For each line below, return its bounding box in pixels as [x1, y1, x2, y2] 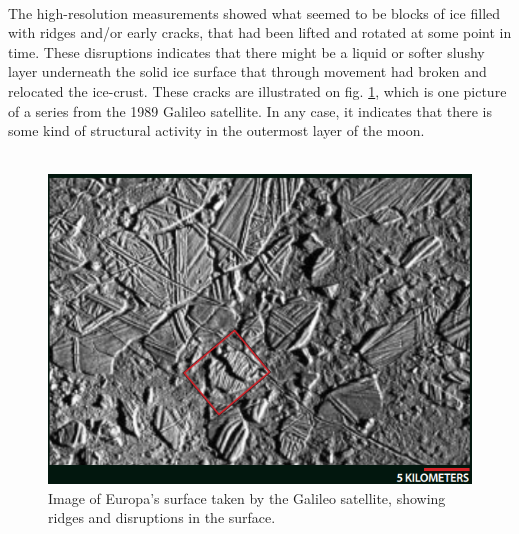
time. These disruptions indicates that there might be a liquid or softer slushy [8, 41, 485, 62]
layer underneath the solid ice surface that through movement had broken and [8, 61, 487, 82]
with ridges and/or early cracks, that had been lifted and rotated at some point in [8, 22, 512, 43]
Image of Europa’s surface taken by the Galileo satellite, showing [48, 487, 446, 508]
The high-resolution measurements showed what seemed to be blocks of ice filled [8, 2, 501, 23]
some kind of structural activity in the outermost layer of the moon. [8, 120, 425, 141]
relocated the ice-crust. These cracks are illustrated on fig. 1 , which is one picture [8, 80, 507, 101]
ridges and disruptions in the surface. [48, 507, 276, 528]
